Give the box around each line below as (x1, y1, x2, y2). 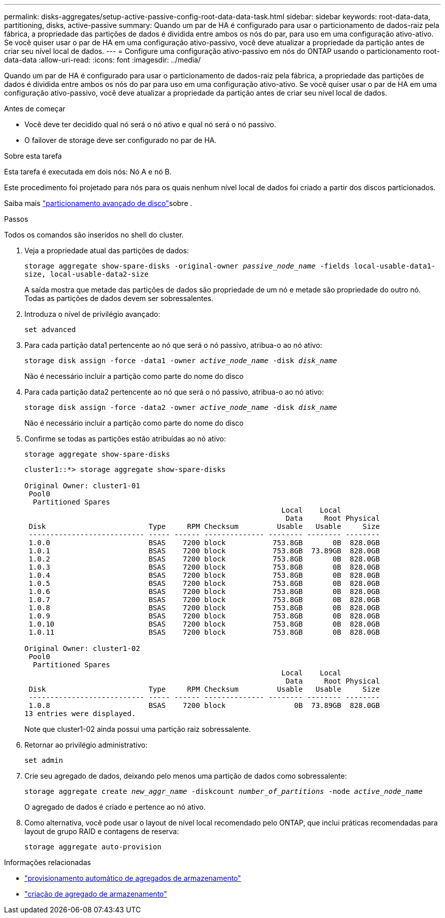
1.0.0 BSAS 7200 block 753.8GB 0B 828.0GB (28, 539, 380, 547)
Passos (4, 215, 28, 223)
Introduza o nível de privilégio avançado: (24, 310, 161, 318)
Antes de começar (4, 104, 66, 113)
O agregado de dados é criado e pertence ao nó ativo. (24, 803, 206, 811)
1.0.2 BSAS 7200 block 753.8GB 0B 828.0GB (28, 555, 380, 563)
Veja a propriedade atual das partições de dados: (24, 246, 189, 255)
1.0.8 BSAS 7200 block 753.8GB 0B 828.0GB (28, 604, 380, 612)
